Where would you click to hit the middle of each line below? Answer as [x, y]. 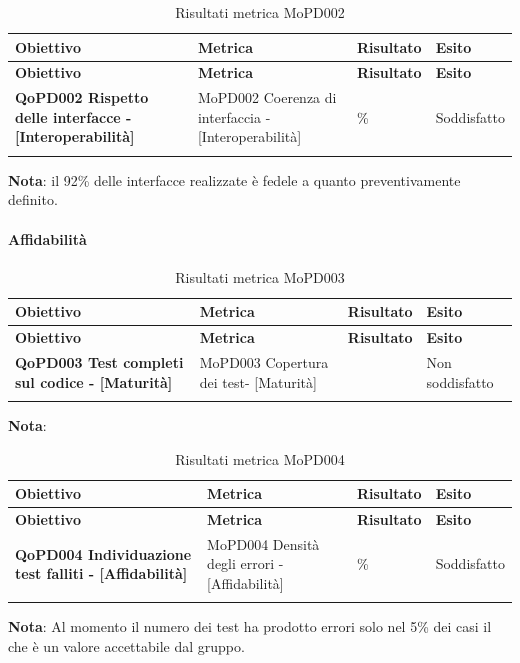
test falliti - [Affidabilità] [101, 573]
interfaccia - [234, 116]
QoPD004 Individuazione [103, 553]
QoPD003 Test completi [99, 362]
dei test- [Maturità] [258, 381]
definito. [33, 199]
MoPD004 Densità [263, 543]
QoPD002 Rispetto [82, 97]
